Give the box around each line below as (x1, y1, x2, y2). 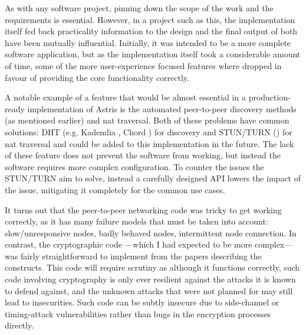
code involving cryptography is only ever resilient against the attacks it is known (5, 273, 296, 285)
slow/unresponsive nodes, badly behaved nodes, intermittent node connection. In (5, 226, 297, 239)
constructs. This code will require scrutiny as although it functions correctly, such (5, 261, 300, 274)
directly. (5, 319, 34, 331)
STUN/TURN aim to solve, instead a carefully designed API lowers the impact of (5, 172, 301, 184)
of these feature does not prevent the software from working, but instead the (5, 149, 281, 161)
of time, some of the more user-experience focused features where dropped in (5, 59, 282, 71)
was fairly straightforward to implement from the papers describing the (5, 249, 262, 262)
